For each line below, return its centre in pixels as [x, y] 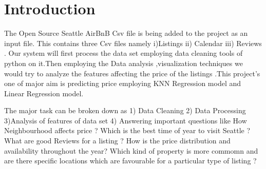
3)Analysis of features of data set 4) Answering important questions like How [126, 120]
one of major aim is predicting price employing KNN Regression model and [123, 83]
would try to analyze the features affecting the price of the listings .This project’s [132, 73]
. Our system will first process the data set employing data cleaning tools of [123, 53]
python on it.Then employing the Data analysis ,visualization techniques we [123, 63]
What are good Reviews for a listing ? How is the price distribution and [117, 141]
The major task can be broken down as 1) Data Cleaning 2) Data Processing [125, 110]
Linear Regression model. [44, 93]
